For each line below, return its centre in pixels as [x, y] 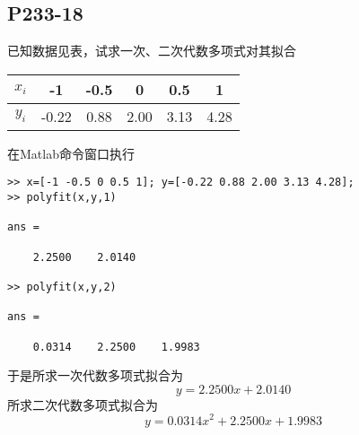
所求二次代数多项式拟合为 [83, 404]
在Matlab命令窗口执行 [71, 153]
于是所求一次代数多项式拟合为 [95, 375]
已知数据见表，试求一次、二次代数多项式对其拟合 [152, 51]
